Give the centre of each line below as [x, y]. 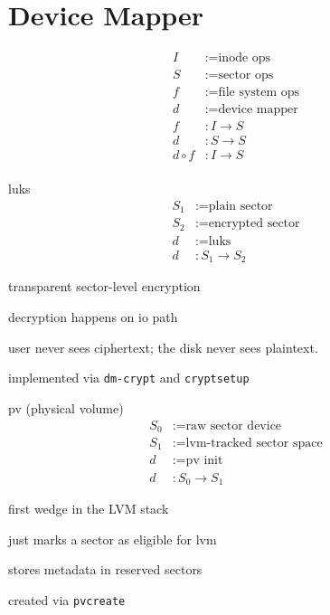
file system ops [259, 93]
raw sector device [234, 426]
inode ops [245, 58]
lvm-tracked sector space [254, 443]
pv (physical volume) [66, 407]
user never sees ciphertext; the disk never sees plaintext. [163, 347]
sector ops [246, 76]
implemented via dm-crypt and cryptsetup [129, 378]
